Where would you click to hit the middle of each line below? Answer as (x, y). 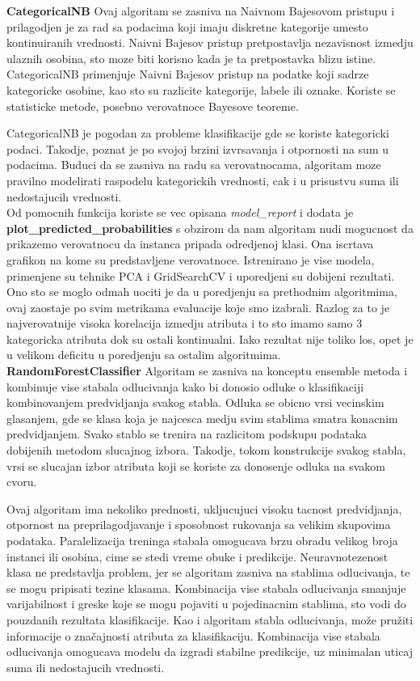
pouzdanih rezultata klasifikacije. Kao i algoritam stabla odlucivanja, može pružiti (210, 619)
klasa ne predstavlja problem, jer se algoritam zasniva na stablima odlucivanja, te (208, 572)
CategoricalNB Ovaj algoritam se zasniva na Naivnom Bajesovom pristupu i (201, 11)
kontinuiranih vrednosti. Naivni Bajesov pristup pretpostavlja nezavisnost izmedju (210, 42)
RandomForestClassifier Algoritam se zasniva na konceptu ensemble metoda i (207, 371)
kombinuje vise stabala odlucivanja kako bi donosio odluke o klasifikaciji (185, 386)
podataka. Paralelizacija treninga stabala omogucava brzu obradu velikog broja (202, 540)
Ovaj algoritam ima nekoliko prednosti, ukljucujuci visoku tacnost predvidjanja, (204, 508)
